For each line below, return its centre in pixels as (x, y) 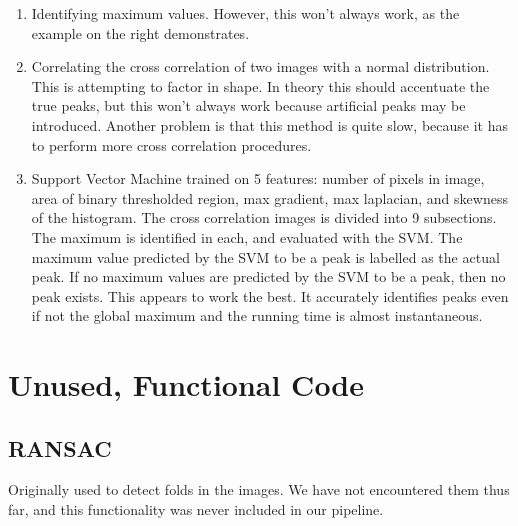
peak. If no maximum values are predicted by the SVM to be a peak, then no (268, 276)
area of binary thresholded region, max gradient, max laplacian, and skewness (269, 197)
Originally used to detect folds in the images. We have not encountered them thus (259, 489)
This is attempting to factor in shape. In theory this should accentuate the (260, 85)
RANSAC (60, 447)
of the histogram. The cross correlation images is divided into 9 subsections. (264, 217)
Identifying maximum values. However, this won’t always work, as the (245, 13)
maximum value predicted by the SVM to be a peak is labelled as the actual (265, 256)
